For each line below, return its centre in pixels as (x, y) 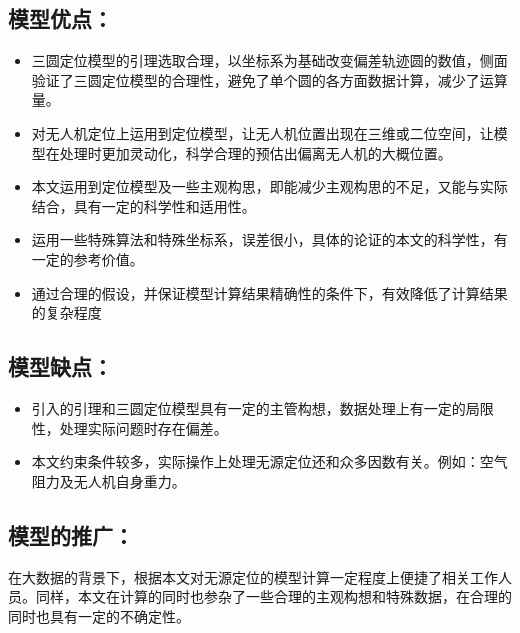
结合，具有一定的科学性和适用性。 (143, 205)
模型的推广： (71, 534)
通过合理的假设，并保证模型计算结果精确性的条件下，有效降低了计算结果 (269, 292)
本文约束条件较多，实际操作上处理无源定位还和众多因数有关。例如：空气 (269, 461)
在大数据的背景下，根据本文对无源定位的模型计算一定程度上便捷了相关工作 (253, 576)
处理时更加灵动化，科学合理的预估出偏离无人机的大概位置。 (255, 152)
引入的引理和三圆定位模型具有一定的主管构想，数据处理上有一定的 (248, 407)
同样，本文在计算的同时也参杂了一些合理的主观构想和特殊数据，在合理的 (273, 596)
